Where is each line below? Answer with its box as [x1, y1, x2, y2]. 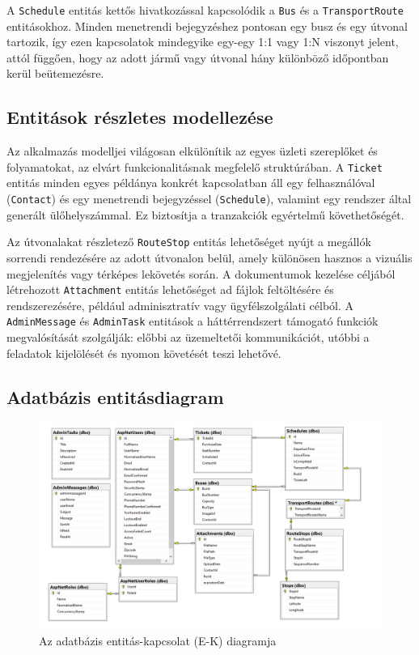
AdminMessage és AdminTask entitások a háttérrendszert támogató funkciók [6, 313, 379, 330]
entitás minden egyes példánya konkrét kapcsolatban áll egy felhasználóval [6, 174, 375, 191]
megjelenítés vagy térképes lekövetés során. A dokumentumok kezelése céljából [6, 265, 396, 282]
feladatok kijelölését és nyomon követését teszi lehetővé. [6, 344, 281, 361]
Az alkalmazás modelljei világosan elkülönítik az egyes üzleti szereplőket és [6, 142, 378, 159]
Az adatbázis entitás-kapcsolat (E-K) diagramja [39, 632, 277, 649]
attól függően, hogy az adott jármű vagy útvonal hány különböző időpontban [6, 49, 389, 66]
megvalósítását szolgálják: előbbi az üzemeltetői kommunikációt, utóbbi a [6, 329, 370, 346]
